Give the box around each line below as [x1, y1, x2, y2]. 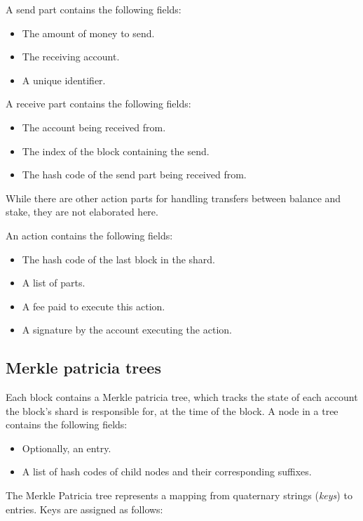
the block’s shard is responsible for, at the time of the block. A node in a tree [6, 403, 338, 418]
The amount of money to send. [22, 25, 155, 40]
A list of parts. [22, 275, 85, 290]
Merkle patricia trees [6, 357, 161, 378]
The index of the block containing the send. [22, 143, 210, 158]
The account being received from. [22, 119, 166, 134]
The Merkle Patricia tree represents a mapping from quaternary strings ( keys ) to [6, 488, 352, 503]
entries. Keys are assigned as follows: [6, 501, 163, 516]
